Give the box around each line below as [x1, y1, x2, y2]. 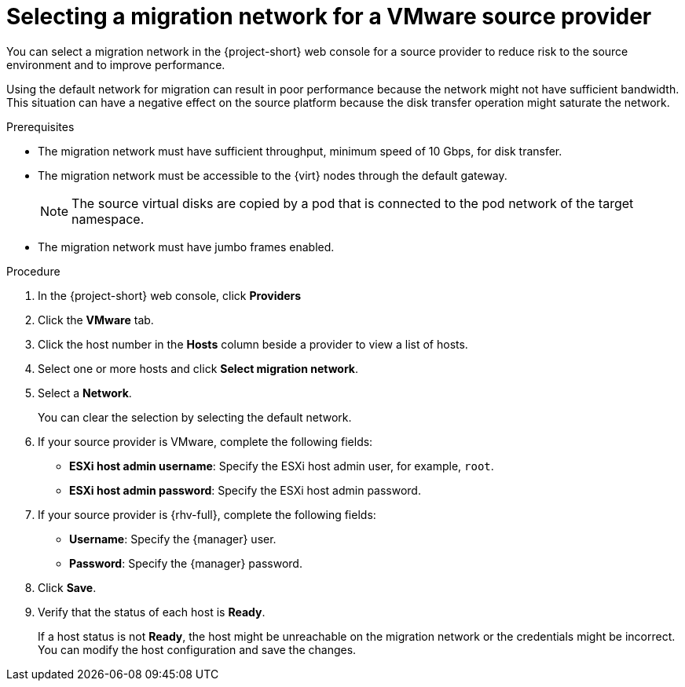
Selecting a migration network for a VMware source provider [6, 3, 652, 30]
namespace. [71, 210, 145, 227]
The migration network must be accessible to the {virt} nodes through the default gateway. [38, 168, 507, 182]
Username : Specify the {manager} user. [69, 532, 277, 546]
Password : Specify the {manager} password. [69, 556, 302, 570]
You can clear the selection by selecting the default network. [38, 410, 352, 424]
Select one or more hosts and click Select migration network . [38, 361, 359, 375]
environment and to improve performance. [6, 57, 225, 71]
